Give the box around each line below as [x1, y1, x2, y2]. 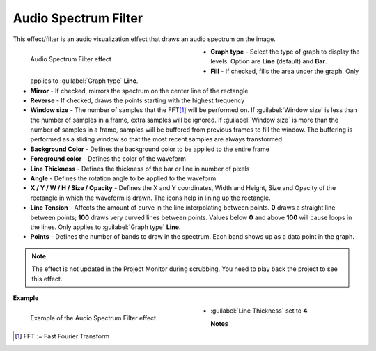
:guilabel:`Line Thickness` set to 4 [210, 306, 308, 315]
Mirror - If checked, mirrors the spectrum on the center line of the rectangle [30, 86, 249, 95]
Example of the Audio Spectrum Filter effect [30, 314, 157, 322]
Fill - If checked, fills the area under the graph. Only [210, 67, 359, 75]
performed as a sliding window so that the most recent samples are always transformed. [30, 135, 285, 143]
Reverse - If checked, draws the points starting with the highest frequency [30, 96, 245, 104]
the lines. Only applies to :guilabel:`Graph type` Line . [30, 223, 181, 231]
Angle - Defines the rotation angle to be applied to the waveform [30, 174, 217, 182]
